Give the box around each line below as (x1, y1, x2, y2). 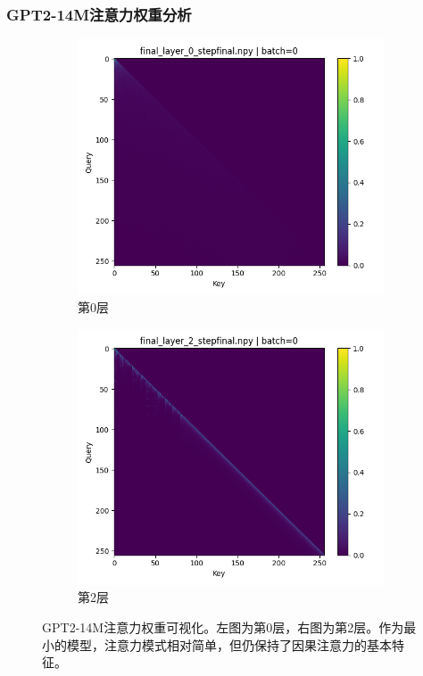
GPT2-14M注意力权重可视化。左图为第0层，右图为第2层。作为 (42, 617, 404, 636)
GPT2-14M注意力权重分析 (6, 3, 192, 25)
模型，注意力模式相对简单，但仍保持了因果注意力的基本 (66, 635, 392, 654)
